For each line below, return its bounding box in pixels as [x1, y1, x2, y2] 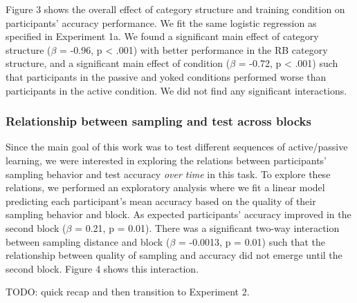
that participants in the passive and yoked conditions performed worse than [6, 69, 327, 84]
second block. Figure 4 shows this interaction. [6, 261, 199, 275]
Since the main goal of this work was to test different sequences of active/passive [6, 139, 348, 154]
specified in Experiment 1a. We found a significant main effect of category [6, 29, 319, 43]
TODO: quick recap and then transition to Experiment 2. [6, 284, 250, 299]
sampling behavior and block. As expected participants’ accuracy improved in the [6, 207, 351, 222]
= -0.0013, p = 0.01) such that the [178, 234, 325, 248]
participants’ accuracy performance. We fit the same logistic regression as [6, 15, 317, 30]
